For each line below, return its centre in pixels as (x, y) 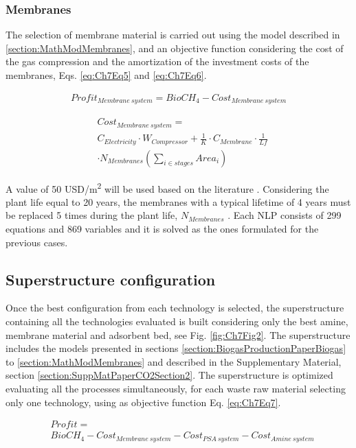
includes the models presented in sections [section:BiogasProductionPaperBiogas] (176, 348)
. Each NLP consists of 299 (285, 215)
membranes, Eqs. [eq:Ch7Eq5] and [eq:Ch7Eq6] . (106, 75)
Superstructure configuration (111, 279)
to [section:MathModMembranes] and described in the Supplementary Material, (174, 361)
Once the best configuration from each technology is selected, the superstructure (175, 308)
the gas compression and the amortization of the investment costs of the (157, 61)
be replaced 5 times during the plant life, (92, 215)
